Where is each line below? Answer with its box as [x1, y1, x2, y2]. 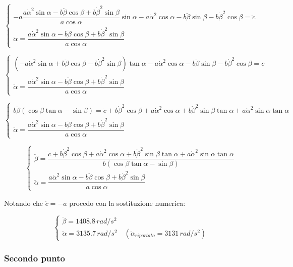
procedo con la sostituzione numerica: [69, 197, 186, 208]
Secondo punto [4, 251, 65, 264]
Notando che [4, 197, 43, 208]
